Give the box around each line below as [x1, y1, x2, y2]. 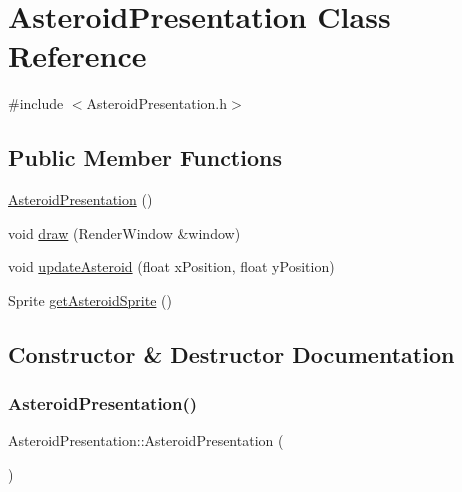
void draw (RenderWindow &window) [8, 222, 241, 243]
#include [8, 93, 64, 114]
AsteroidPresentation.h [86, 93, 228, 114]
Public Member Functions [8, 142, 282, 173]
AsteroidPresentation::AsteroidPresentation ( [8, 430, 284, 451]
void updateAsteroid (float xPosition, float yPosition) [8, 256, 335, 277]
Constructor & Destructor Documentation [8, 338, 455, 369]
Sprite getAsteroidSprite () [8, 289, 172, 310]
